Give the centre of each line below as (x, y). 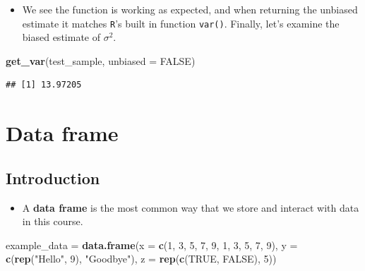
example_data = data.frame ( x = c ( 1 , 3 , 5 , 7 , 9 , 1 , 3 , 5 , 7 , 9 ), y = (152, 245)
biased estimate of (61, 37)
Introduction (53, 177)
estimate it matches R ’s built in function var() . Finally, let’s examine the (181, 23)
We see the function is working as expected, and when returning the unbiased (190, 9)
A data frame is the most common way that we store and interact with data (191, 207)
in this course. (53, 221)
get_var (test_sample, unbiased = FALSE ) (101, 60)
